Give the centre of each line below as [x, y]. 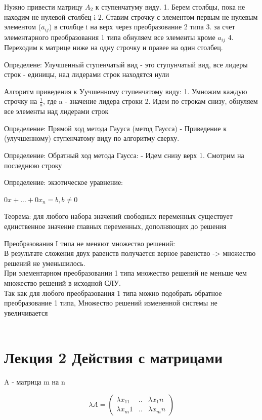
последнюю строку [33, 165]
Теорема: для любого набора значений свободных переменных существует [118, 216]
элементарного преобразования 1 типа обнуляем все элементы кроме [110, 37]
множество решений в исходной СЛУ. [62, 283]
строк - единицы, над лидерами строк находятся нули [87, 74]
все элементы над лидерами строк [56, 111]
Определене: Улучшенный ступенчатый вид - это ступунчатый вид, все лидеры [126, 64]
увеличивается [26, 312]
